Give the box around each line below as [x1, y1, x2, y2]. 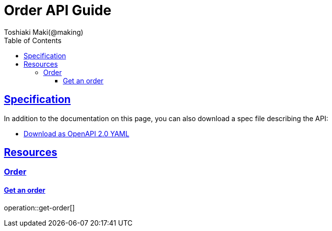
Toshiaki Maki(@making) [4, 27, 83, 36]
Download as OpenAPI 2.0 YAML [24, 129, 130, 138]
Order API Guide [4, 2, 111, 19]
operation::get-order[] [4, 203, 75, 212]
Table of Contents [4, 36, 62, 45]
